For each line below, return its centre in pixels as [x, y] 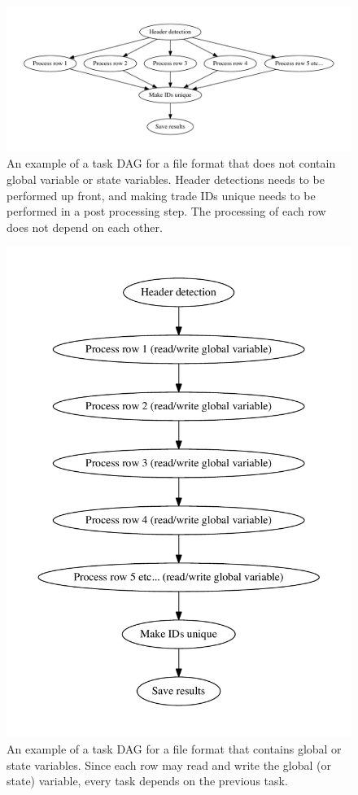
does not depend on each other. [85, 227]
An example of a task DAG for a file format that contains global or [174, 749]
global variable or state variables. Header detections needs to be [166, 179]
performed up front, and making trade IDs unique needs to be [161, 195]
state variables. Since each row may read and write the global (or [169, 764]
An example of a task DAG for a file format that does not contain [171, 163]
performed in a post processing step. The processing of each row [166, 211]
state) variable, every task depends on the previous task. [147, 781]
